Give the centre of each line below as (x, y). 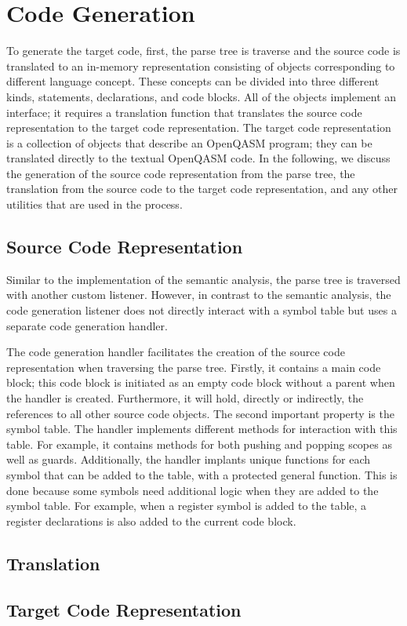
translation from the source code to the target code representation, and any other (202, 189)
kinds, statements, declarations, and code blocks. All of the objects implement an (202, 96)
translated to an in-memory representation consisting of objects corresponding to (201, 66)
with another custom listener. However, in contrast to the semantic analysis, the (199, 295)
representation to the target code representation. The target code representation (199, 127)
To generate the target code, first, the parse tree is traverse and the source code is (203, 51)
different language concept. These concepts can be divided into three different (193, 81)
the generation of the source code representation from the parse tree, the (181, 173)
